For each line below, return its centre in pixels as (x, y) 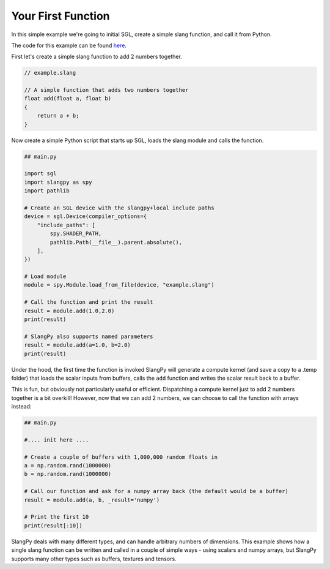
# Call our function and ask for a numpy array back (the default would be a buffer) (156, 491)
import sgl (40, 174)
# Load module (45, 277)
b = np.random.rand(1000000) (68, 474)
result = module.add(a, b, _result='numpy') (92, 500)
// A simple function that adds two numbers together (106, 90)
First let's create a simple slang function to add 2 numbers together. (97, 57)
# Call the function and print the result (89, 302)
